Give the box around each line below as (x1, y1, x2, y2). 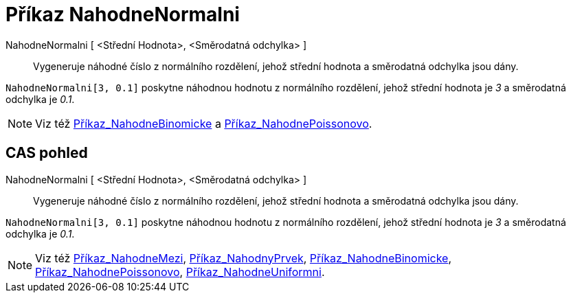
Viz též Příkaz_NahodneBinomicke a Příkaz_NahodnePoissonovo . (35, 116, 372, 130)
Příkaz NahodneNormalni (5, 3, 240, 26)
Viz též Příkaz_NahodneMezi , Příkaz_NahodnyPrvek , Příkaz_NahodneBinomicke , (35, 251, 452, 265)
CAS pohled (5, 144, 88, 162)
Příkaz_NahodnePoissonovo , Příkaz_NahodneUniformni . (35, 264, 325, 279)
